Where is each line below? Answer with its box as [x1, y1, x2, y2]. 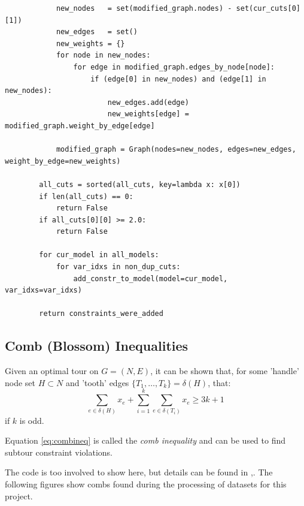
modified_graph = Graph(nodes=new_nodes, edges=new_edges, [56, 145, 296, 154]
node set [5, 376, 36, 388]
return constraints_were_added [39, 309, 163, 318]
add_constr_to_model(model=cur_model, [73, 274, 228, 283]
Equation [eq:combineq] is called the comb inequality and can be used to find [5, 434, 286, 447]
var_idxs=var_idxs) [5, 286, 82, 295]
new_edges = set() [56, 28, 138, 37]
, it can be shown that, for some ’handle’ [150, 365, 299, 377]
